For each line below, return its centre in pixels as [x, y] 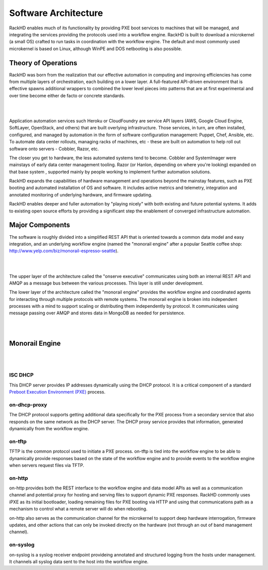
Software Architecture [56, 13]
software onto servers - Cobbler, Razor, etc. [54, 149]
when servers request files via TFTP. [47, 465]
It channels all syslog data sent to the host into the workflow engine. [79, 562]
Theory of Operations [43, 63]
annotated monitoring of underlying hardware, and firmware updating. [81, 194]
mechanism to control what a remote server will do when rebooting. [78, 509]
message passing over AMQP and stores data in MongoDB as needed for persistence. [97, 313]
